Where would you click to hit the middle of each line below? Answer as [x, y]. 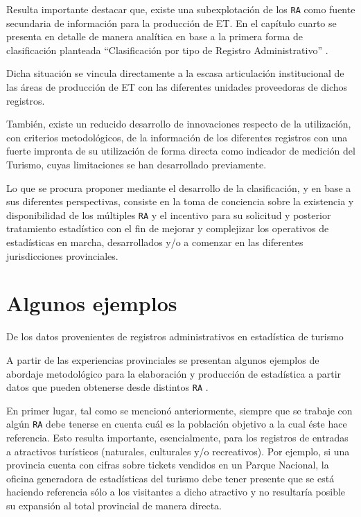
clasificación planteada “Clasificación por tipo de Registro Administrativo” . [167, 50]
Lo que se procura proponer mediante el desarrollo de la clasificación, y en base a [179, 187]
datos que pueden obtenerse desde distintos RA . [107, 387]
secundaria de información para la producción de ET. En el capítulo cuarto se [171, 23]
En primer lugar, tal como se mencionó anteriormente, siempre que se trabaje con [179, 410]
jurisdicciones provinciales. [62, 255]
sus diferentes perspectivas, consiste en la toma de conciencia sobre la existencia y [180, 201]
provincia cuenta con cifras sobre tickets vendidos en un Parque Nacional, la [168, 465]
